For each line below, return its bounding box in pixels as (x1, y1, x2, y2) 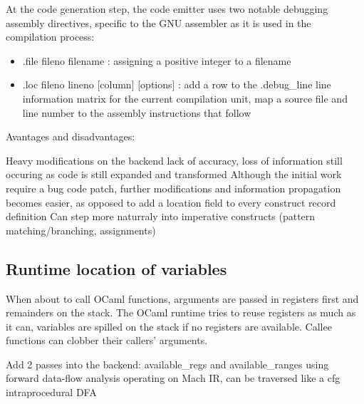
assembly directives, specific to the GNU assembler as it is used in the (6, 15, 311, 30)
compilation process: (6, 29, 95, 44)
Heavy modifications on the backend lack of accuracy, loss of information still (6, 152, 343, 167)
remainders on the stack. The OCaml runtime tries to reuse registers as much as (6, 305, 356, 320)
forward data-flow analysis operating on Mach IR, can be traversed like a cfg (6, 371, 340, 385)
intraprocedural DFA (6, 385, 97, 400)
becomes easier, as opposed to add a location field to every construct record (6, 195, 336, 209)
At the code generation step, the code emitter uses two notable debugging (6, 1, 328, 16)
